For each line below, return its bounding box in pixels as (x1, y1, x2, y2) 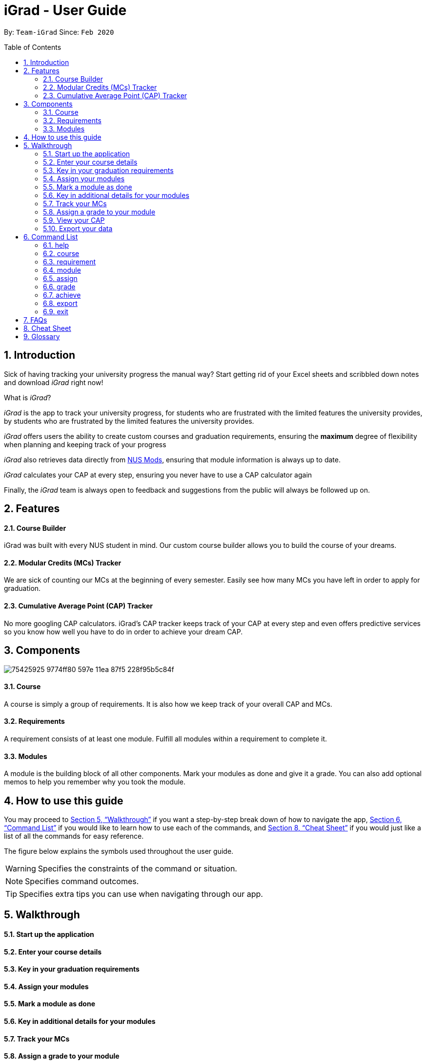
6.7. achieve (43, 290, 81, 299)
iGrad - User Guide (4, 2, 127, 19)
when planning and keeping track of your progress (4, 440, 166, 449)
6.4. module (43, 265, 81, 274)
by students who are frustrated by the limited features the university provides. (4, 416, 254, 425)
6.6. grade (43, 282, 76, 291)
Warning (5, 864, 36, 874)
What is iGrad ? (4, 393, 51, 402)
